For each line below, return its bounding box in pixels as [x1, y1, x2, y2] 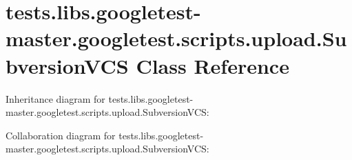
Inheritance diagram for [6, 91, 105, 106]
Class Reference [136, 51, 289, 79]
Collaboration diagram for [6, 128, 116, 142]
